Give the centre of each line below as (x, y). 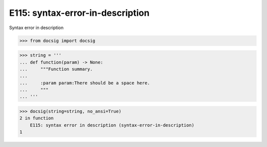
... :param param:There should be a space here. (85, 83)
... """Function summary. (56, 69)
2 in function (37, 118)
